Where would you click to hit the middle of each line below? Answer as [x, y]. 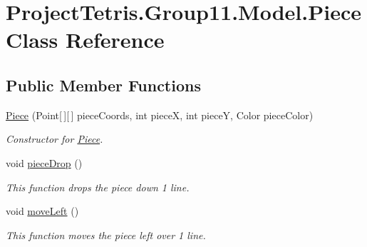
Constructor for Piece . [55, 139]
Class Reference [85, 40]
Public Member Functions [103, 85]
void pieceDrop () [44, 162]
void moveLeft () [42, 211]
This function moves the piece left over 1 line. [106, 235]
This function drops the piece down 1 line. [98, 187]
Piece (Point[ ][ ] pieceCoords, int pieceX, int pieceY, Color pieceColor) [160, 115]
